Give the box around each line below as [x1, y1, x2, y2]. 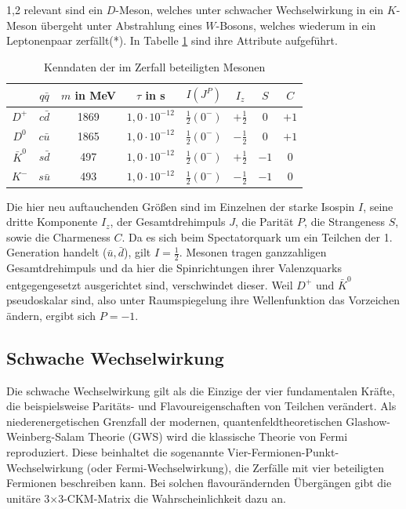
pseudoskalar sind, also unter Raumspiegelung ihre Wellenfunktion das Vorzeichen [6, 292, 401, 308]
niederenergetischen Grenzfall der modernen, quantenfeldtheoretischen [6, 413, 343, 429]
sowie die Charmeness [6, 228, 111, 245]
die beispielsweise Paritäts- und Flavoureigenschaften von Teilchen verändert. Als [6, 398, 397, 414]
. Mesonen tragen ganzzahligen [179, 244, 327, 260]
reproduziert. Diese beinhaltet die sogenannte [6, 443, 224, 460]
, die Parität [234, 213, 294, 230]
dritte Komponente [6, 213, 98, 230]
